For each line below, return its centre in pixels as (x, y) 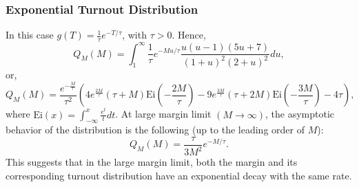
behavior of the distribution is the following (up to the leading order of (155, 130)
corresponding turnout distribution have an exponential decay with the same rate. (179, 175)
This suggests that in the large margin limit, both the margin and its (152, 162)
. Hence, (189, 35)
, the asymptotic (300, 114)
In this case (30, 35)
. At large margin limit (163, 114)
